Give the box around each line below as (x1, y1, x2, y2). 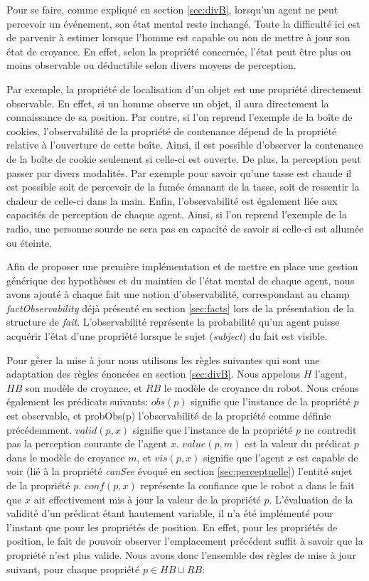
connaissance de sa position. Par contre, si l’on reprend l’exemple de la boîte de (6, 110, 353, 124)
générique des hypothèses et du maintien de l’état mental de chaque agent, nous (6, 272, 355, 287)
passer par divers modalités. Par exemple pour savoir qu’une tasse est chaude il (6, 165, 352, 180)
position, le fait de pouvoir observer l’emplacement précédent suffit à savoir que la (6, 533, 363, 548)
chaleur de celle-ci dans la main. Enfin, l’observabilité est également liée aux (6, 193, 338, 208)
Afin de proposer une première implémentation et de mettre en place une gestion (6, 259, 358, 274)
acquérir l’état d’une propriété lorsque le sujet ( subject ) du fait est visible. (6, 329, 328, 343)
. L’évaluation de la (269, 491, 353, 506)
